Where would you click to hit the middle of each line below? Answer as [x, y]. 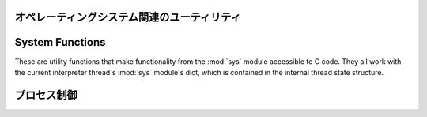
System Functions [60, 42]
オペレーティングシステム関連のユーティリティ [128, 17]
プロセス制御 [46, 95]
